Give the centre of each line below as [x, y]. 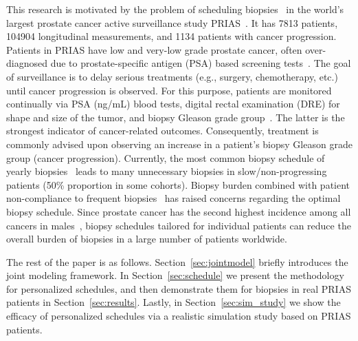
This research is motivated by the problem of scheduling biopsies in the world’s [175, 9]
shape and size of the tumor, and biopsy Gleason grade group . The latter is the [176, 117]
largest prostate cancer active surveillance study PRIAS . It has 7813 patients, [172, 22]
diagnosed [27, 63]
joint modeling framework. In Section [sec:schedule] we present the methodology [175, 275]
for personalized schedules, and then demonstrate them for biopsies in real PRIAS [179, 288]
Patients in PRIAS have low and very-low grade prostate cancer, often [154, 49]
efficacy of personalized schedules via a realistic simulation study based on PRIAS [179, 316]
